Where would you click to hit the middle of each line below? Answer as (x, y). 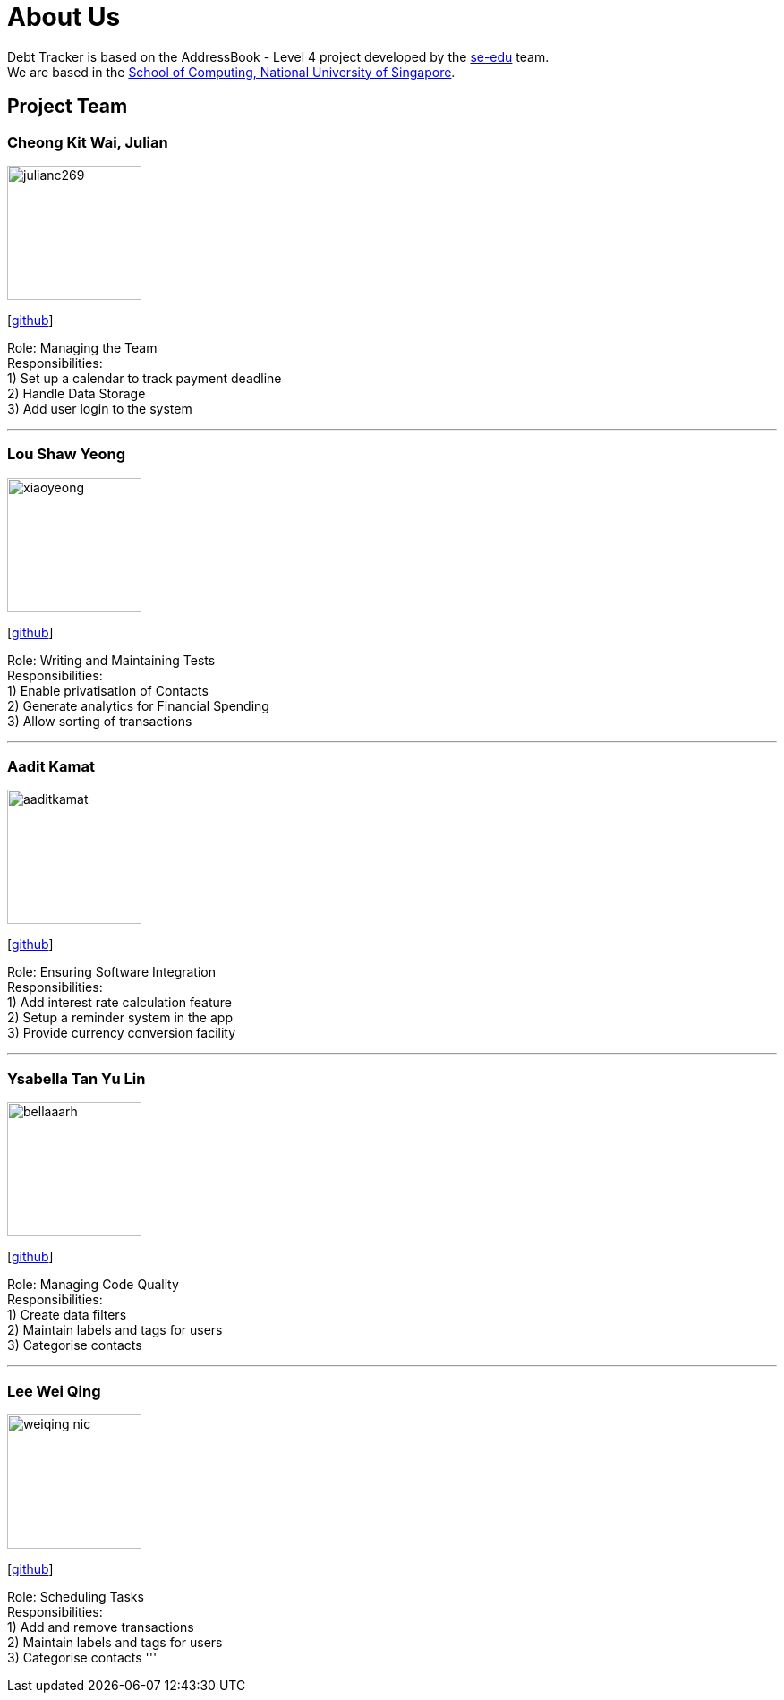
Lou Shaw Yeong (66, 454)
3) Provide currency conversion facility (122, 1033)
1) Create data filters (67, 1315)
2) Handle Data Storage (77, 393)
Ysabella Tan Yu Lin (77, 1078)
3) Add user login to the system (100, 408)
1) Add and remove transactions (101, 1627)
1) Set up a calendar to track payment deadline (145, 378)
